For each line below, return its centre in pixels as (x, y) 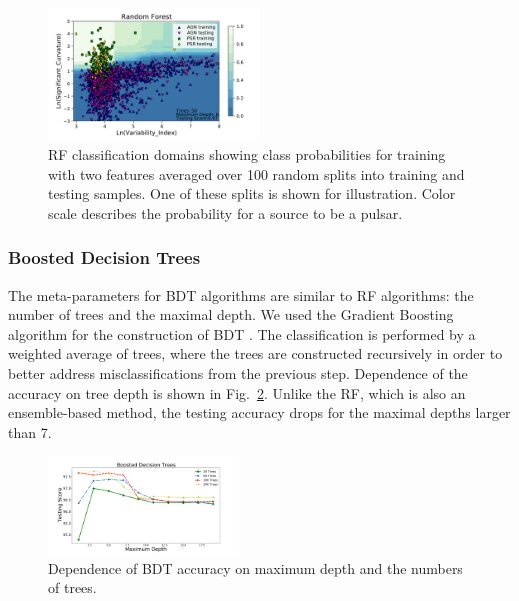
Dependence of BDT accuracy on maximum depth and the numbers (255, 567)
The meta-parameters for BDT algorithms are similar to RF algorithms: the (241, 294)
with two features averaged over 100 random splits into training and (256, 173)
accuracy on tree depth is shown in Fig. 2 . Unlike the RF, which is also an (237, 392)
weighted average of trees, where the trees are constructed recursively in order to (255, 353)
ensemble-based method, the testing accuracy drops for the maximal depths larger (259, 412)
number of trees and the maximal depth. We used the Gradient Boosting (231, 314)
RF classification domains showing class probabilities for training (247, 154)
